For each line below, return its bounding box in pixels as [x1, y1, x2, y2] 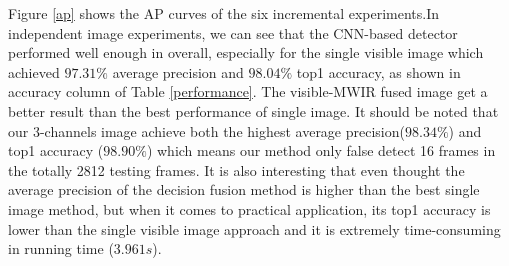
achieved [8, 61, 60, 82]
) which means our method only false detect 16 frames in [146, 140, 496, 161]
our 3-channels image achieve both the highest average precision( [8, 120, 405, 141]
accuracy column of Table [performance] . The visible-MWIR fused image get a [8, 81, 488, 102]
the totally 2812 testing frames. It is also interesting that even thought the [8, 159, 465, 180]
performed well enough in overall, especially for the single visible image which [8, 42, 484, 63]
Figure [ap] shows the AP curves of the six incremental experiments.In [8, 3, 440, 23]
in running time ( [8, 238, 114, 259]
